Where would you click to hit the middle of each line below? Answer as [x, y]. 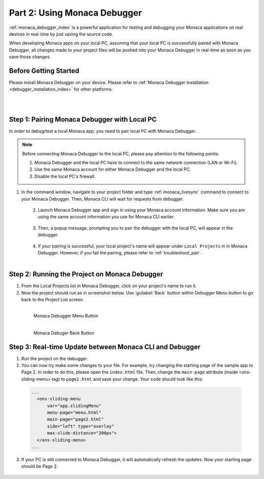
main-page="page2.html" [76, 419]
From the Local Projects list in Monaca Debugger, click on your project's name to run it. [109, 286]
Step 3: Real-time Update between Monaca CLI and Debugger [105, 347]
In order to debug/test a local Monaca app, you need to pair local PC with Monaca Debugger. [103, 131]
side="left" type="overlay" [81, 426]
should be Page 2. [40, 466]
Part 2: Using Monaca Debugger [76, 13]
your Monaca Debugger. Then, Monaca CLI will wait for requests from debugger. [102, 199]
